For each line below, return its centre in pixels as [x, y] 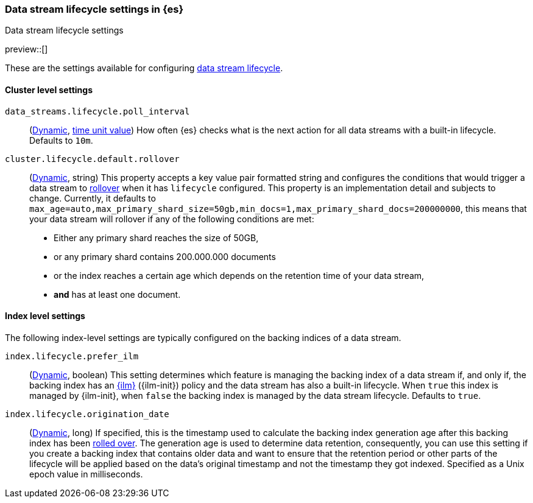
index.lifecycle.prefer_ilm [72, 356]
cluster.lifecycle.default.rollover [92, 159]
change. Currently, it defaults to [93, 198]
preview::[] [26, 49]
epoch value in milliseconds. [86, 474]
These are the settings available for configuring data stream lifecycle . [144, 68]
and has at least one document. [117, 294]
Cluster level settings [49, 90]
